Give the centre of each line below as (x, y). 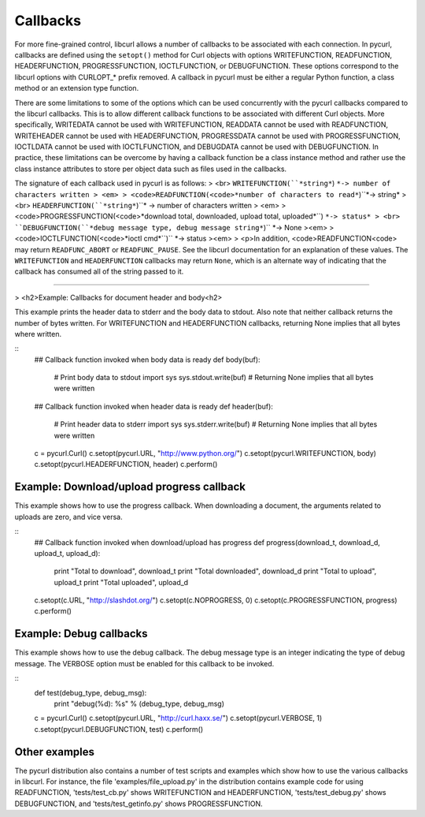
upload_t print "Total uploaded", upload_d (121, 582)
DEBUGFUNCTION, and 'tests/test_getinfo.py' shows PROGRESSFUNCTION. (139, 804)
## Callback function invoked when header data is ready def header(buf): (153, 406)
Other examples (54, 752)
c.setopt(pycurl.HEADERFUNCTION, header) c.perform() (126, 464)
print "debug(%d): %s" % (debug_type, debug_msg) (139, 703)
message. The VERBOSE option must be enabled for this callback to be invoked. (144, 663)
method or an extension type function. (77, 88)
